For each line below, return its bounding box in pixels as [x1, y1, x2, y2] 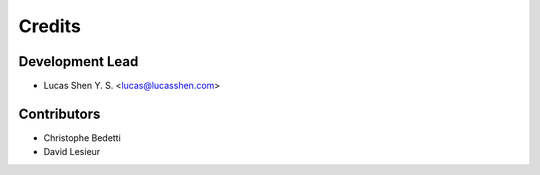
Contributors [18, 105, 101, 122]
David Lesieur [43, 146, 101, 158]
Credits [18, 15, 82, 37]
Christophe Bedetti [43, 131, 122, 144]
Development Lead [18, 53, 139, 70]
